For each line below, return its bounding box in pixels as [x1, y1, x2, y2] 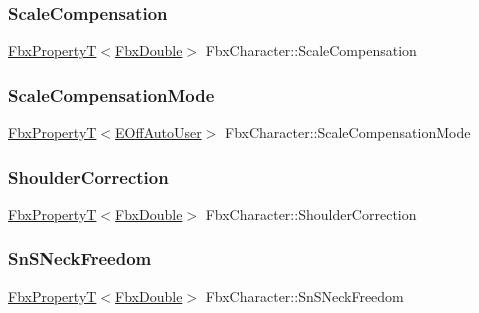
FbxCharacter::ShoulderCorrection [205, 203, 417, 224]
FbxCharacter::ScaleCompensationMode [225, 122, 471, 143]
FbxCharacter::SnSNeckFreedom [205, 285, 404, 306]
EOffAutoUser [115, 122, 202, 143]
